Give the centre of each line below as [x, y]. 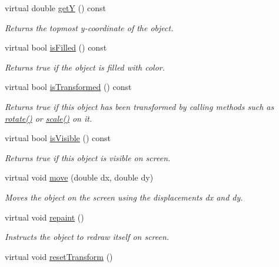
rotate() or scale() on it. [49, 118]
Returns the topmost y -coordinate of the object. [89, 27]
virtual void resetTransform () [59, 256]
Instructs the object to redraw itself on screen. [87, 237]
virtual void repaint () [44, 217]
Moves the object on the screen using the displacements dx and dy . [124, 197]
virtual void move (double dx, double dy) [79, 177]
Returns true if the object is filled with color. [85, 67]
